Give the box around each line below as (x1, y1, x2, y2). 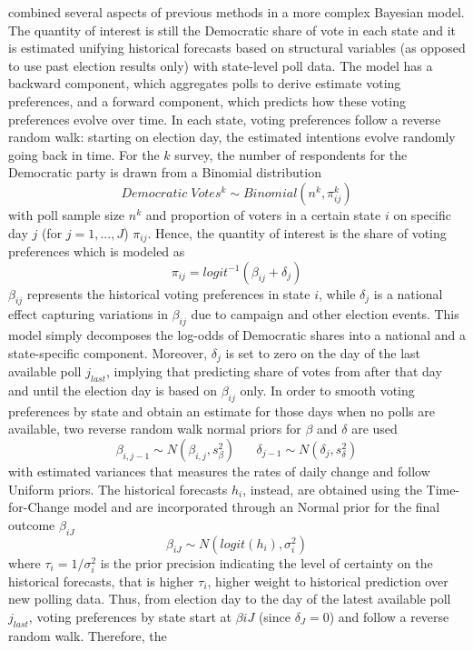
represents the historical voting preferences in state (26, 284, 310, 303)
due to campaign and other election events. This (191, 305, 459, 324)
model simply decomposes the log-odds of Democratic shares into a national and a (8, 325, 466, 345)
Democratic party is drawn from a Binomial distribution (8, 163, 321, 182)
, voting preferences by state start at (28, 606, 232, 626)
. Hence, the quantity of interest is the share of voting (147, 223, 447, 242)
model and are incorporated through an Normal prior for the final (73, 497, 440, 516)
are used (351, 419, 398, 438)
